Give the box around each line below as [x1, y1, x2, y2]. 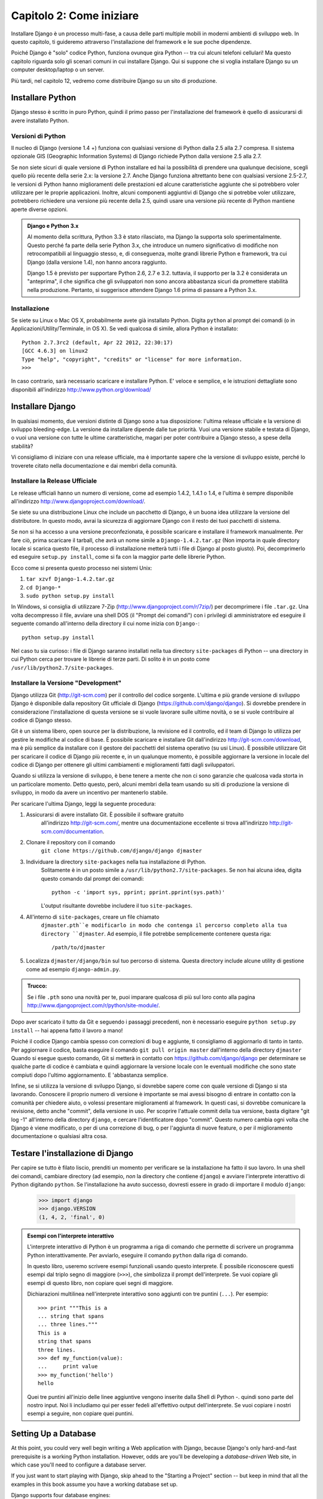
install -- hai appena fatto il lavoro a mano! [11, 1027, 123, 1034]
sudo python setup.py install [26, 592, 115, 599]
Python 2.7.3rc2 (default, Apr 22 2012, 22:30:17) [22, 339, 173, 346]
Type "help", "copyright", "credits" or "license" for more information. [22, 356, 243, 363]
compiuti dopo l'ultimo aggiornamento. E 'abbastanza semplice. [11, 1071, 169, 1079]
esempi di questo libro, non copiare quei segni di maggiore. [27, 1279, 173, 1286]
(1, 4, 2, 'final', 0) [38, 1214, 105, 1220]
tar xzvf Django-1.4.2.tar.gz [26, 576, 115, 583]
